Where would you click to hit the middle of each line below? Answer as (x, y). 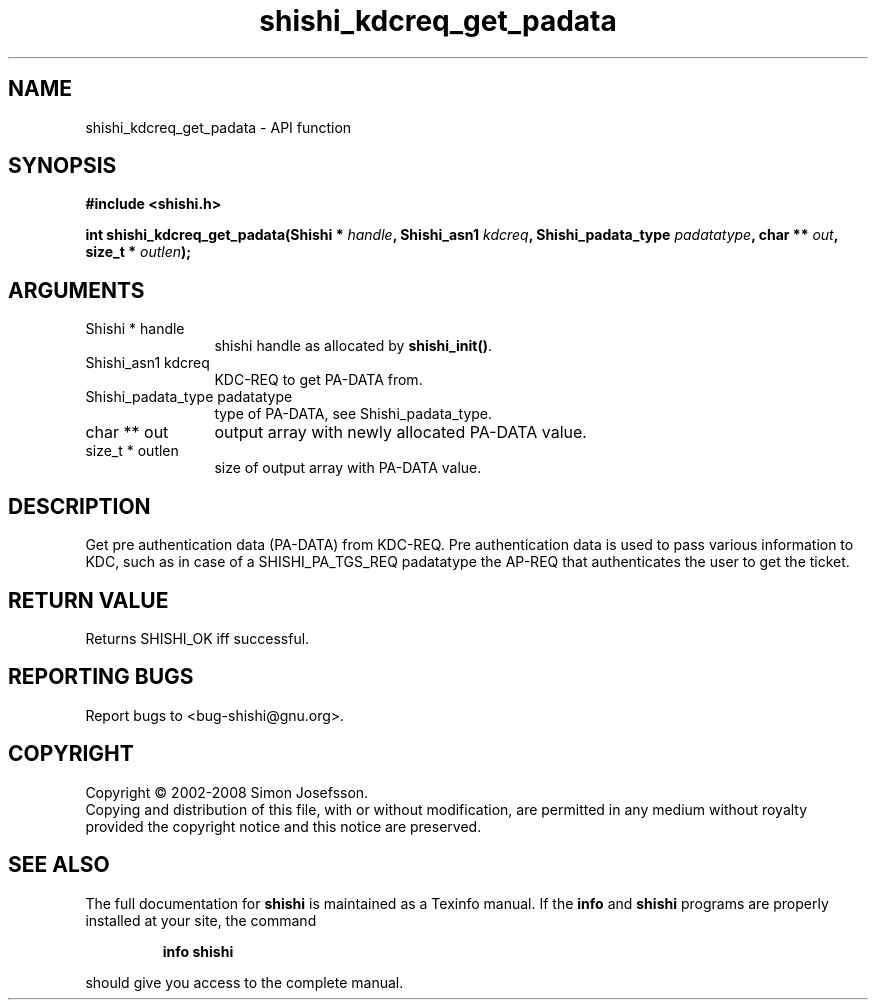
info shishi (198, 951)
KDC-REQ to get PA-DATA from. (318, 380)
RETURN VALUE (88, 600)
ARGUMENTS (76, 290)
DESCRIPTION (79, 506)
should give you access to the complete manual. (244, 982)
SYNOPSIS (62, 166)
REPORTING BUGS (101, 677)
